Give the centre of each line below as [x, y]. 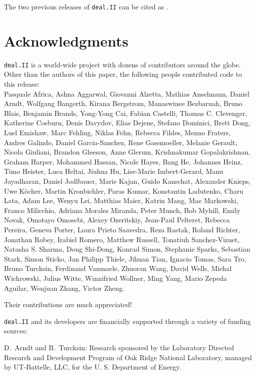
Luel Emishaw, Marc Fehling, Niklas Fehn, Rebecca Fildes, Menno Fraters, [117, 132]
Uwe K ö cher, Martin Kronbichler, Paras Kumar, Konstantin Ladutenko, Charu [124, 190]
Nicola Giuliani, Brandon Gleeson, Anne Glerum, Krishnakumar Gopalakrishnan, [127, 152]
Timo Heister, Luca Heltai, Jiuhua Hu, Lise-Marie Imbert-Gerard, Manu [114, 171]
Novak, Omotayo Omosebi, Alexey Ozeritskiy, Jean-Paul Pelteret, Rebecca [117, 220]
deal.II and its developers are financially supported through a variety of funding [128, 321]
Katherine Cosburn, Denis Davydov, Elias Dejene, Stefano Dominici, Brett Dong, [127, 123]
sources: [16, 331]
